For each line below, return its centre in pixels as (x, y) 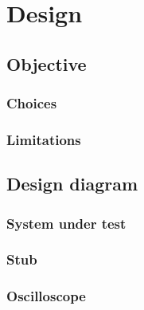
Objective (47, 63)
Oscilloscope (46, 296)
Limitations (44, 139)
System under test (66, 223)
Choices (32, 103)
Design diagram (72, 184)
